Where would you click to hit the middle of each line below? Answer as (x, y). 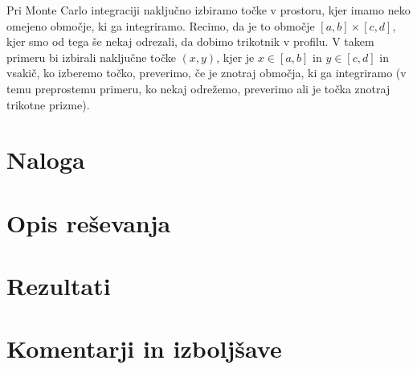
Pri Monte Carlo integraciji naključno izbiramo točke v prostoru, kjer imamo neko (208, 10)
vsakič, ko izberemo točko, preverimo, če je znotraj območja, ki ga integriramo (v (206, 73)
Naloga (46, 160)
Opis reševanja (89, 222)
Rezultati (59, 286)
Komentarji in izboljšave (144, 348)
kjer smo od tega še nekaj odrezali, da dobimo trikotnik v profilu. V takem (190, 41)
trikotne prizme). (48, 104)
